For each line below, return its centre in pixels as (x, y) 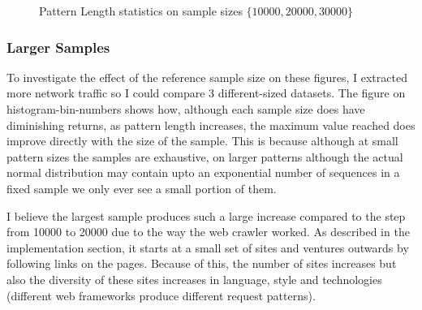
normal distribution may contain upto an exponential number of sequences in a (203, 172)
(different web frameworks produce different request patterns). (161, 295)
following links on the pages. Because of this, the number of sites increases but (202, 263)
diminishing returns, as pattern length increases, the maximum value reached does (211, 125)
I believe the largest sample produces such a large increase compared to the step (206, 215)
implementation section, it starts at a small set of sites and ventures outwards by (208, 247)
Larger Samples (58, 47)
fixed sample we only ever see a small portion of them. (142, 188)
